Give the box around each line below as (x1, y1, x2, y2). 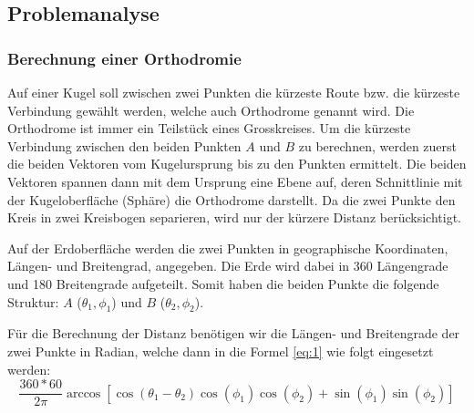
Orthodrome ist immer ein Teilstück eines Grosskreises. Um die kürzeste (7, 119, 411, 138)
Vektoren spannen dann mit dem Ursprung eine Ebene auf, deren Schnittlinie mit (7, 171, 463, 191)
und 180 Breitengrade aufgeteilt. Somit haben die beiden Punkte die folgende (7, 274, 439, 293)
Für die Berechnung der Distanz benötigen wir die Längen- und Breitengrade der (7, 324, 460, 343)
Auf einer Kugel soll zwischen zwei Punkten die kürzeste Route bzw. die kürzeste (7, 83, 460, 101)
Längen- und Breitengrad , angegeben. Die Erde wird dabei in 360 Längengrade (7, 256, 448, 275)
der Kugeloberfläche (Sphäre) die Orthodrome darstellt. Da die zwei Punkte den (7, 190, 456, 209)
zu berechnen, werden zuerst (298, 136, 458, 155)
